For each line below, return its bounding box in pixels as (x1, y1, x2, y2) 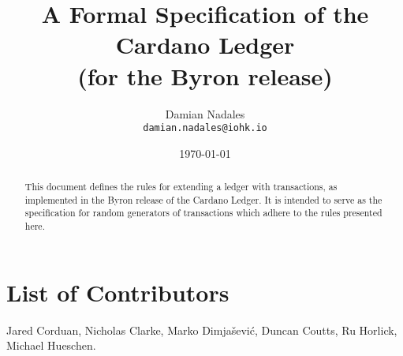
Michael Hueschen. (6, 337, 96, 354)
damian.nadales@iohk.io (143, 122, 267, 134)
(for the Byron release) (77, 59, 333, 92)
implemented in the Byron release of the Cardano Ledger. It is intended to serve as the (24, 193, 382, 206)
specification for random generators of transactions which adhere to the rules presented (24, 206, 382, 219)
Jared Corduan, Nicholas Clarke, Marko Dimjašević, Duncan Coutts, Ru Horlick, (6, 321, 397, 338)
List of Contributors (6, 275, 229, 308)
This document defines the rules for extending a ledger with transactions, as (24, 180, 338, 193)
